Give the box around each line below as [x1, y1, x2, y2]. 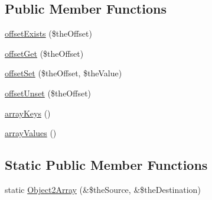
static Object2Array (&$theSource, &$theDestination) [5, 183, 201, 195]
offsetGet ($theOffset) [5, 47, 84, 59]
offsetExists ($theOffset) [5, 27, 92, 40]
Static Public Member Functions [5, 156, 208, 174]
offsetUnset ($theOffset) [5, 86, 92, 99]
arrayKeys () [5, 107, 51, 119]
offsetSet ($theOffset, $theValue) [5, 67, 122, 79]
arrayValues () [5, 127, 57, 139]
